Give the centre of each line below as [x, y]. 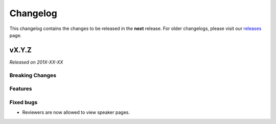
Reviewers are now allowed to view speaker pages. [76, 112]
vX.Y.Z [20, 50]
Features [21, 89]
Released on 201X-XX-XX [36, 62]
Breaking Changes [33, 75]
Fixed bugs [24, 102]
